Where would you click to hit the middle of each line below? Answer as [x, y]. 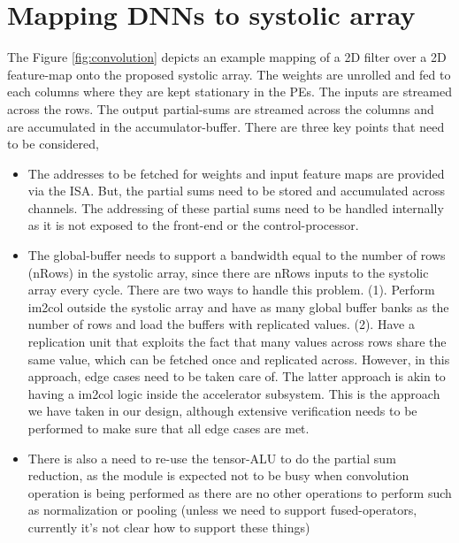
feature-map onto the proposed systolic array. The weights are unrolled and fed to [229, 74]
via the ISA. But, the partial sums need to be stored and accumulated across [237, 191]
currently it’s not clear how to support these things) [169, 527]
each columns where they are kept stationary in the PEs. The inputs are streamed [229, 92]
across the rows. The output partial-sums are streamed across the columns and [221, 108]
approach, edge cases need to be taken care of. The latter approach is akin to [237, 376]
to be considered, [53, 144]
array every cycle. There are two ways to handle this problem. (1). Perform [231, 290]
